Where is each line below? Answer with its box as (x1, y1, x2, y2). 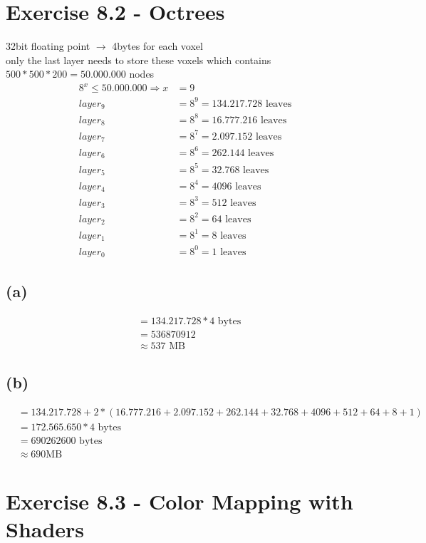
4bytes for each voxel (112, 38, 203, 53)
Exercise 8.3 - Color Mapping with (6, 487, 353, 516)
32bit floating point (6, 38, 90, 53)
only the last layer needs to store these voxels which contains (6, 52, 271, 67)
